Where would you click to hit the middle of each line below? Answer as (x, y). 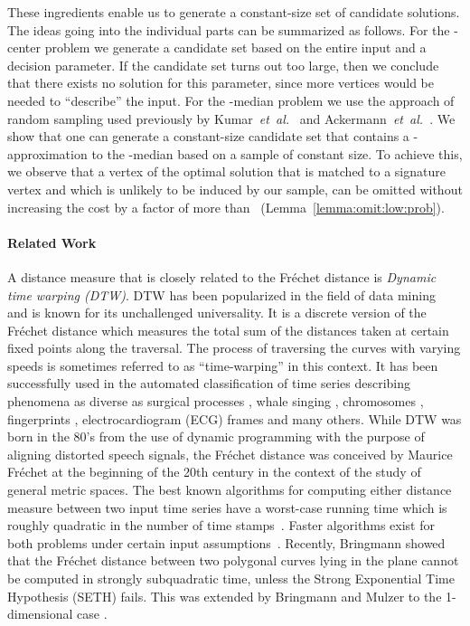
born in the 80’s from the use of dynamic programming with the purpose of (216, 436)
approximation (47, 153)
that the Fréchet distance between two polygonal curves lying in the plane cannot (233, 560)
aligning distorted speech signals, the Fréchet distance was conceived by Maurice (230, 454)
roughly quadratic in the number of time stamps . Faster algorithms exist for (221, 525)
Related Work (52, 242)
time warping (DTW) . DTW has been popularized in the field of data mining (221, 294)
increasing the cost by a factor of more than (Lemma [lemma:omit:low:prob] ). (226, 207)
